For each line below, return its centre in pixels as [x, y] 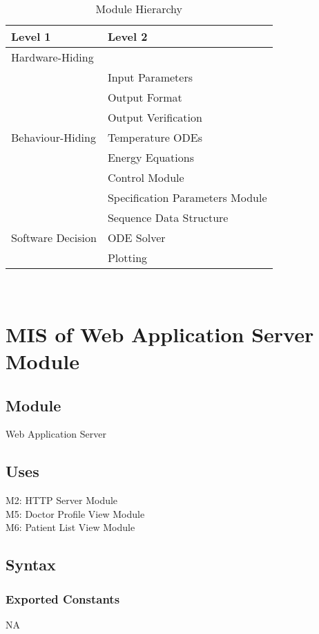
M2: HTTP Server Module [62, 500]
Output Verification [155, 117]
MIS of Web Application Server [160, 334]
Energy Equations [151, 157]
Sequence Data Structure [168, 217]
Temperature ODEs [155, 137]
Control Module [146, 177]
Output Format [145, 97]
